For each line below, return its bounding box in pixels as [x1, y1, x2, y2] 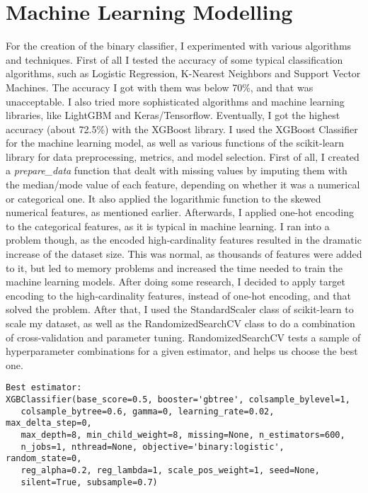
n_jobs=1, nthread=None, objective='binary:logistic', [21, 441, 284, 452]
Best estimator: [6, 382, 82, 393]
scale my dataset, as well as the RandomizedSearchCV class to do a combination [6, 316, 355, 330]
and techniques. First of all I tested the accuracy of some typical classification [6, 52, 343, 67]
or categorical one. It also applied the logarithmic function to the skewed [6, 191, 321, 205]
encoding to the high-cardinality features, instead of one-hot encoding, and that [6, 288, 351, 302]
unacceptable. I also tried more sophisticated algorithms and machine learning [6, 93, 345, 108]
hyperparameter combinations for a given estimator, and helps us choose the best [6, 344, 358, 358]
